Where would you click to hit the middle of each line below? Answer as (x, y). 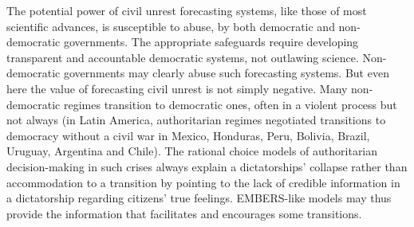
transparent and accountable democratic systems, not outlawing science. (183, 57)
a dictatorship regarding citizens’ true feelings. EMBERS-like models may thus (199, 198)
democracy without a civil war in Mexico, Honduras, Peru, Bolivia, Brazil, (188, 135)
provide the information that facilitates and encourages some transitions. (184, 213)
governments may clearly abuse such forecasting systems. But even (226, 73)
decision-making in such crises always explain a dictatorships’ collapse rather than (207, 166)
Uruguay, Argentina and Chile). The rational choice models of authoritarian (192, 151)
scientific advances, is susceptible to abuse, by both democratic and (171, 26)
